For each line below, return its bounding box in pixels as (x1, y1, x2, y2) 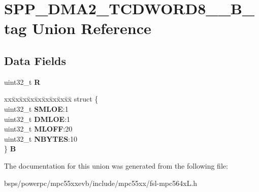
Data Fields (4, 52, 67, 68)
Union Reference (31, 18, 151, 39)
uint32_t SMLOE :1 (4, 103, 69, 114)
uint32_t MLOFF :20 (4, 123, 73, 134)
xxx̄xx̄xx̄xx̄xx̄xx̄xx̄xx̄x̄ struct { (4, 93, 99, 104)
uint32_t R (4, 76, 41, 87)
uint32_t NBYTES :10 (4, 133, 77, 144)
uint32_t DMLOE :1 (4, 113, 71, 124)
